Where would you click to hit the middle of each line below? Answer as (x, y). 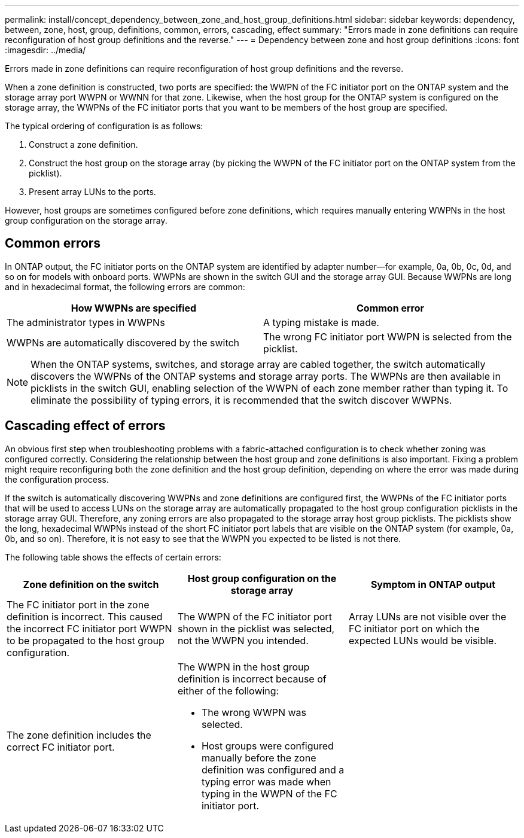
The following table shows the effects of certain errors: (113, 557)
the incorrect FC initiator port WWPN (89, 628)
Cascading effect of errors (85, 426)
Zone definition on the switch (91, 584)
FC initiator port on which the (414, 628)
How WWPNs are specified (134, 308)
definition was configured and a (273, 770)
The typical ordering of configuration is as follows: (104, 126)
